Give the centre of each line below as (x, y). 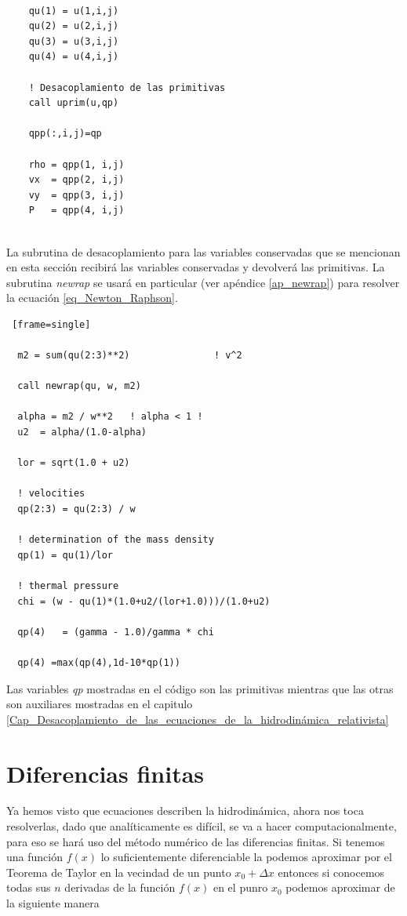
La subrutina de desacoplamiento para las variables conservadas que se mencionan (203, 251)
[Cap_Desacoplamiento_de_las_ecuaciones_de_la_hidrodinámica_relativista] (198, 719)
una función (35, 857)
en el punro (240, 887)
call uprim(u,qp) (74, 103)
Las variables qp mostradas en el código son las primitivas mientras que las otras (200, 688)
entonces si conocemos (331, 872)
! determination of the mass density (116, 540)
